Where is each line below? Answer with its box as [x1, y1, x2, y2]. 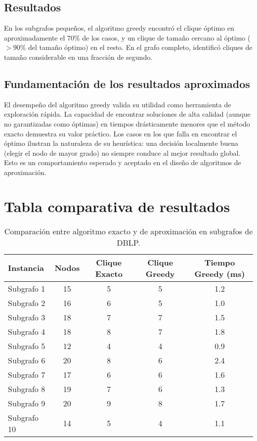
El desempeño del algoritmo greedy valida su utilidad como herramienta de [4, 99, 231, 109]
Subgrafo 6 [8, 354, 45, 366]
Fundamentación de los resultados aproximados [4, 76, 250, 91]
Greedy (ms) [194, 267, 245, 279]
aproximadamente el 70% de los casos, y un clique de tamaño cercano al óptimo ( [4, 32, 251, 43]
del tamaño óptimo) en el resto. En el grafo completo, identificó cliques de [28, 42, 253, 52]
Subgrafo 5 [8, 340, 45, 352]
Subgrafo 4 [8, 325, 45, 337]
